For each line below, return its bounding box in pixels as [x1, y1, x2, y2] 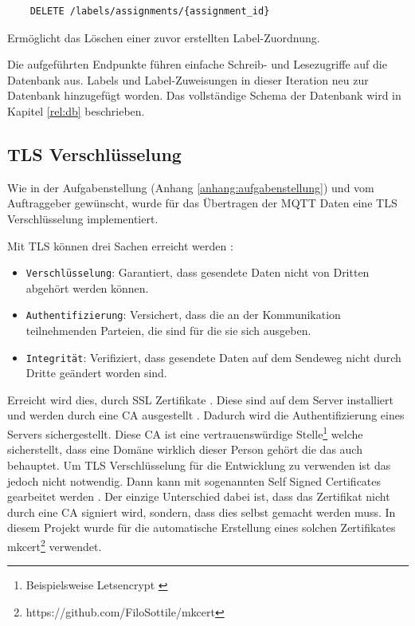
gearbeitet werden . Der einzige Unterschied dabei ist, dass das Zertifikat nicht [7, 488, 390, 505]
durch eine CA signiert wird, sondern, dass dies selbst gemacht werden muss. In [7, 503, 396, 520]
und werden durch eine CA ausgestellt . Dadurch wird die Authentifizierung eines [7, 407, 405, 423]
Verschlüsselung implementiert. [7, 210, 159, 226]
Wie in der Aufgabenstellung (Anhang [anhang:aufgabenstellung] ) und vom [7, 179, 374, 195]
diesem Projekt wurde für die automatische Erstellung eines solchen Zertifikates [7, 519, 396, 536]
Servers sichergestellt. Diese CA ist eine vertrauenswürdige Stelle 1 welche [7, 423, 363, 442]
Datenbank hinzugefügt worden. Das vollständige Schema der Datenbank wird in [7, 87, 401, 104]
